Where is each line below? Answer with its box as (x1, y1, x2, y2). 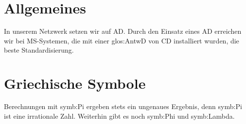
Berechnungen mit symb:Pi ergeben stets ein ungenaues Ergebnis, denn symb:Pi (4, 101, 242, 111)
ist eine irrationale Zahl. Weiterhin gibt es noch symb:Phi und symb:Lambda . (4, 110, 235, 121)
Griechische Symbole (4, 73, 146, 93)
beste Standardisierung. (4, 45, 74, 55)
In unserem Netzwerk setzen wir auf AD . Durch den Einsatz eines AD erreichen (4, 26, 242, 36)
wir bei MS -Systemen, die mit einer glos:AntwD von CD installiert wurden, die (4, 35, 239, 45)
